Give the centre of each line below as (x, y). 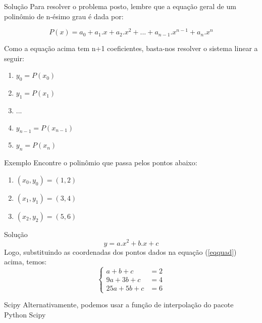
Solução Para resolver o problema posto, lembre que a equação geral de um (120, 6)
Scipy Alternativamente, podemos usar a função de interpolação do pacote (119, 305)
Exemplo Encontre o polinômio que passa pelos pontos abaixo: (101, 163)
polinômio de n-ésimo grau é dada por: (64, 16)
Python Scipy (25, 314)
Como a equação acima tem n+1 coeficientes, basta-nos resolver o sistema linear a (131, 48)
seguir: (14, 58)
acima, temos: (25, 262)
